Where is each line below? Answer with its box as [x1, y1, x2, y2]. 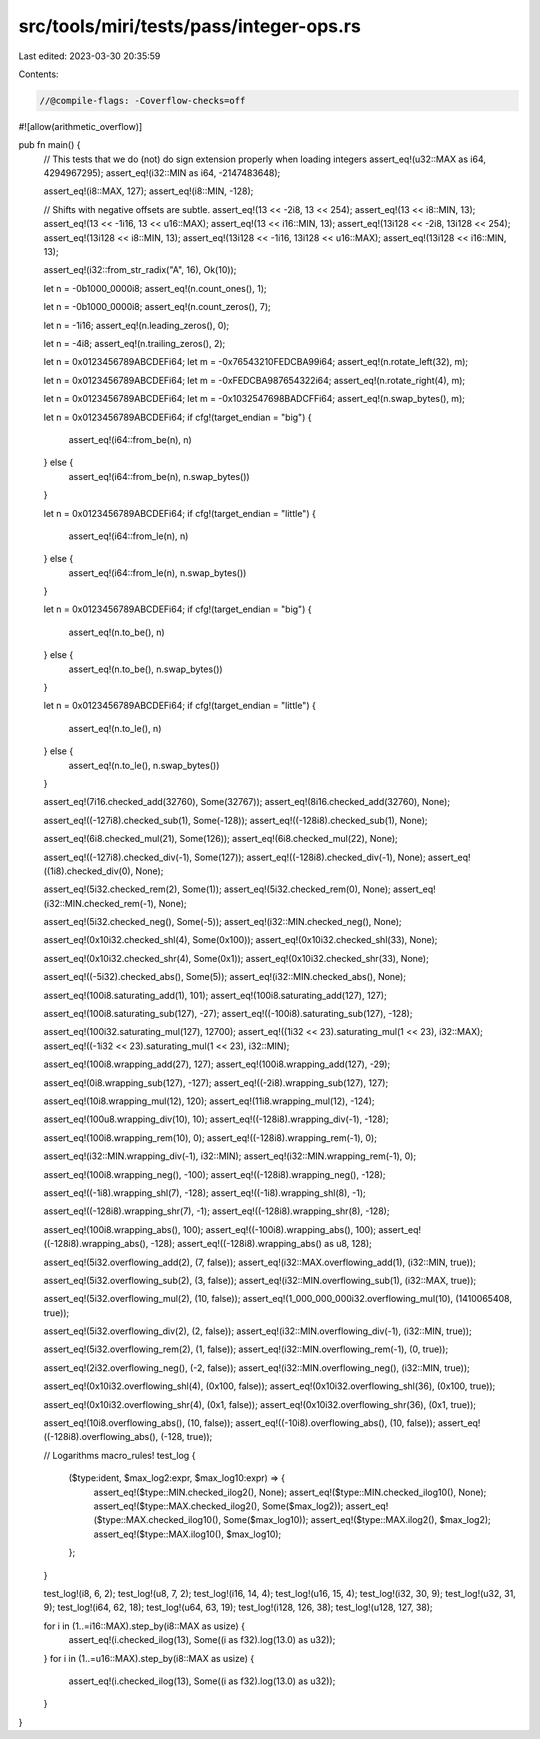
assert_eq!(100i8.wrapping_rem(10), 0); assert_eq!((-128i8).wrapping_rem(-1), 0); [43, 1131, 377, 1144]
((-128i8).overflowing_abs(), [43, 1431, 159, 1443]
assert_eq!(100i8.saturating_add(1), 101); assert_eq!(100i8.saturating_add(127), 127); [43, 989, 387, 1001]
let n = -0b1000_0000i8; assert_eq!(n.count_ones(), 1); [43, 282, 267, 294]
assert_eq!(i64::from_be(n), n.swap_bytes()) [68, 470, 250, 482]
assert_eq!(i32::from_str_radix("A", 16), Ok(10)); [43, 264, 237, 276]
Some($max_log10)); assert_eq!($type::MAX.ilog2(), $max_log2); [223, 1514, 492, 1526]
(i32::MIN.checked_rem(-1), [43, 897, 157, 909]
